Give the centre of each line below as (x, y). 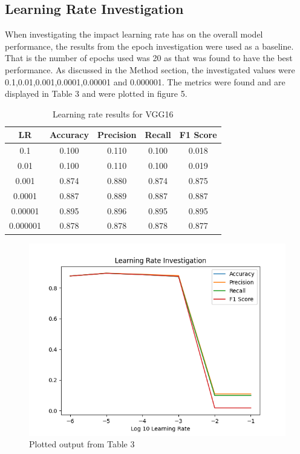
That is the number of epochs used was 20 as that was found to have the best (149, 58)
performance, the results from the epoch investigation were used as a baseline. (149, 46)
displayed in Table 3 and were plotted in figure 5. (96, 94)
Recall (158, 135)
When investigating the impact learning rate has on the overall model (134, 34)
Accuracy (69, 135)
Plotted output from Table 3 (82, 444)
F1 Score (198, 135)
